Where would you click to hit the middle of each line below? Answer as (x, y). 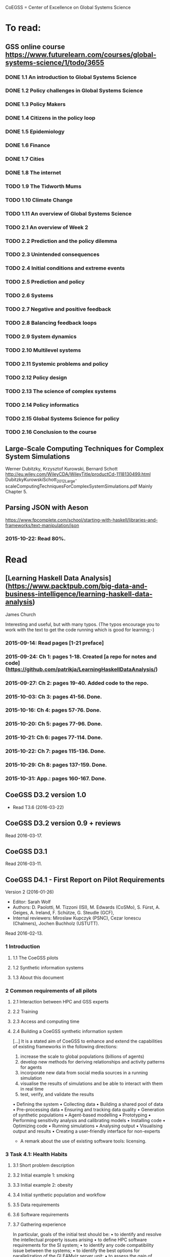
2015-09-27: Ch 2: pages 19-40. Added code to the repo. (77, 683)
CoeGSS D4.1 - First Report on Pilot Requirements (85, 879)
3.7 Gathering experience (39, 1224)
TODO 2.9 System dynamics (41, 337)
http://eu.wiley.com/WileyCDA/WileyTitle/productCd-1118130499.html (78, 474)
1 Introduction (23, 946)
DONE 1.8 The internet (33, 173)
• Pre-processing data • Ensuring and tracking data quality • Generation (88, 1109)
